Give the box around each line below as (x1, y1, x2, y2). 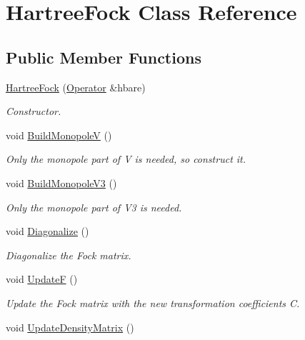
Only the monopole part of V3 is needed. (6, 199, 182, 214)
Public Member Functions (6, 46, 201, 68)
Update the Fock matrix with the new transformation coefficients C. (6, 295, 300, 310)
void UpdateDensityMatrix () (6, 319, 134, 334)
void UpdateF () (6, 271, 78, 286)
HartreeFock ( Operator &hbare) (6, 79, 146, 94)
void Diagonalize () (6, 224, 89, 239)
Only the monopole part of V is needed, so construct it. (6, 151, 246, 166)
